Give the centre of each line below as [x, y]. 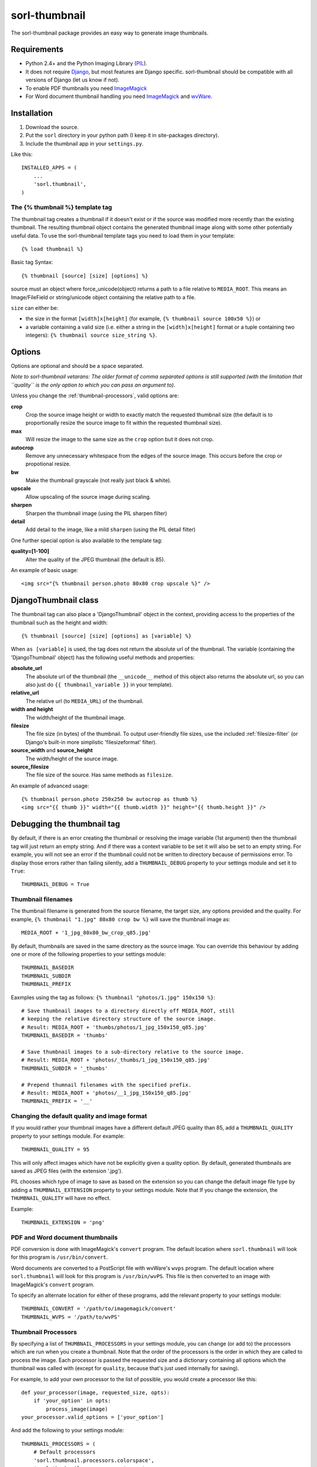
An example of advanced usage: [50, 786]
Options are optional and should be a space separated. [77, 366]
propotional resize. [48, 464]
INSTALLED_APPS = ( [49, 168]
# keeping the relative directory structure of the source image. [119, 1019]
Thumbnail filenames [42, 900]
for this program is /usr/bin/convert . [59, 1257]
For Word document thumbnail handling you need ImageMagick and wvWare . [119, 96]
